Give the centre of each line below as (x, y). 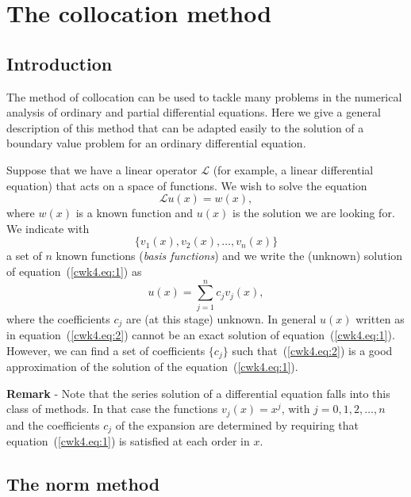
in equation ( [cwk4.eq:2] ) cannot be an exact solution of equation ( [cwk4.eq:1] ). (201, 335)
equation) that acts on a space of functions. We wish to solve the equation (187, 185)
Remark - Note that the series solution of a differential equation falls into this (198, 393)
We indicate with (48, 228)
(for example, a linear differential (293, 169)
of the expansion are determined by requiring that (237, 424)
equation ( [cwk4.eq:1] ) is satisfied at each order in (128, 441)
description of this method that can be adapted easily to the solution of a (185, 127)
